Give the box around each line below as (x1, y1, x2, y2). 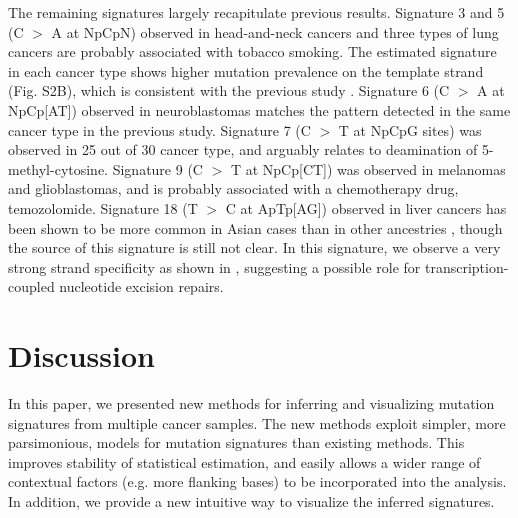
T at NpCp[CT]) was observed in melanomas (230, 158, 506, 179)
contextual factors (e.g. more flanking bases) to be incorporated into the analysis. (8, 471, 507, 492)
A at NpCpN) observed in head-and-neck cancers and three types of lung (51, 21, 499, 42)
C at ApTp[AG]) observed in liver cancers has (225, 197, 507, 218)
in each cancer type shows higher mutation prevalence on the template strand (8, 60, 484, 81)
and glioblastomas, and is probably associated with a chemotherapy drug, (8, 178, 459, 199)
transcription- (424, 256, 509, 277)
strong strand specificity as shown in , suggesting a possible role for (8, 256, 421, 277)
